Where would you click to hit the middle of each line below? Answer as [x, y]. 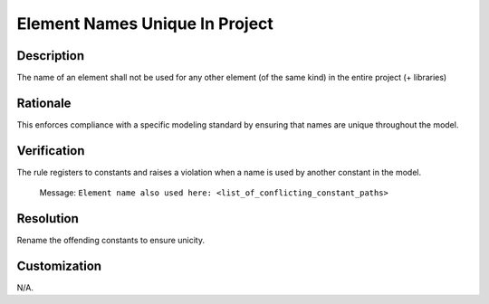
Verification [51, 151]
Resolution [48, 218]
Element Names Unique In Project [145, 24]
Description [51, 56]
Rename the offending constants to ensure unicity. [111, 241]
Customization [59, 266]
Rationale [44, 103]
